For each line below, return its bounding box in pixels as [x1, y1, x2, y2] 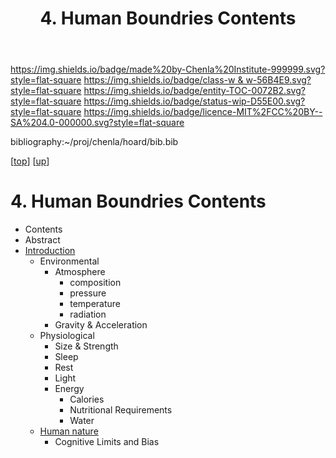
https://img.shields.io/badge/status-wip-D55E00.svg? [83, 95, 306, 107]
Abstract [24, 234, 61, 246]
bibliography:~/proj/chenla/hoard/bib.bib [10, 136, 179, 148]
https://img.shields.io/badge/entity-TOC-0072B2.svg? [83, 85, 306, 97]
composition [69, 277, 122, 289]
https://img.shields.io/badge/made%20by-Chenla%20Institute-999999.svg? [10, 63, 326, 76]
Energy [54, 383, 85, 395]
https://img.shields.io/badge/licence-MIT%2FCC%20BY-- [83, 106, 323, 118]
